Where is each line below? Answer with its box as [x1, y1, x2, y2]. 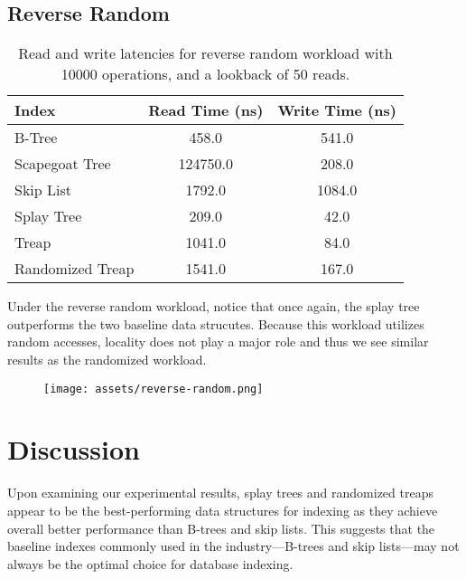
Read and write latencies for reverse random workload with [18, 43, 393, 64]
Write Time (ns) [277, 100, 396, 121]
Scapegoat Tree [14, 153, 111, 175]
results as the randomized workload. [7, 349, 207, 368]
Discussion [7, 431, 140, 468]
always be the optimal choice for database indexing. [7, 554, 294, 573]
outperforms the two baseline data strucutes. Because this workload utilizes [7, 314, 424, 333]
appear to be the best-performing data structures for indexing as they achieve [7, 500, 438, 519]
